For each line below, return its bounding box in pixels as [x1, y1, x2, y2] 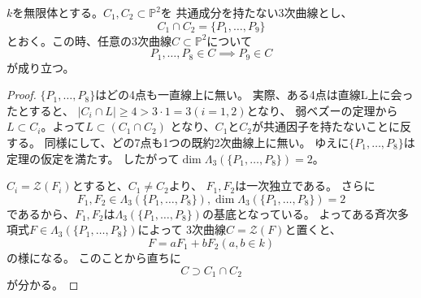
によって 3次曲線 [137, 221, 227, 238]
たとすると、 [7, 101, 75, 119]
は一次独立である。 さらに [235, 177, 375, 194]
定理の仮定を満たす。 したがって [7, 149, 180, 166]
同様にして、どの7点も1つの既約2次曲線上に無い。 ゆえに [44, 134, 349, 151]
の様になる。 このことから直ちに [7, 248, 181, 266]
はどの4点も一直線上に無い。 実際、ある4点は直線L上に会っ [95, 86, 414, 103]
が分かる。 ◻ [7, 276, 79, 293]
